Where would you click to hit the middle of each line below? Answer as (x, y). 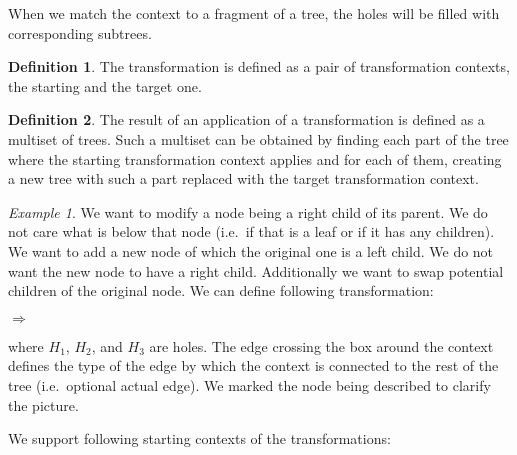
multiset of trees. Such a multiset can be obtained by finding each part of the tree (258, 138)
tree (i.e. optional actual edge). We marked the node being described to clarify (249, 384)
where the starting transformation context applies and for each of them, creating (255, 158)
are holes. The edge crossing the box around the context (321, 345)
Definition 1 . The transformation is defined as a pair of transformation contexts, (259, 66)
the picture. (43, 404)
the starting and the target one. (105, 85)
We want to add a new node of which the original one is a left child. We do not (251, 250)
